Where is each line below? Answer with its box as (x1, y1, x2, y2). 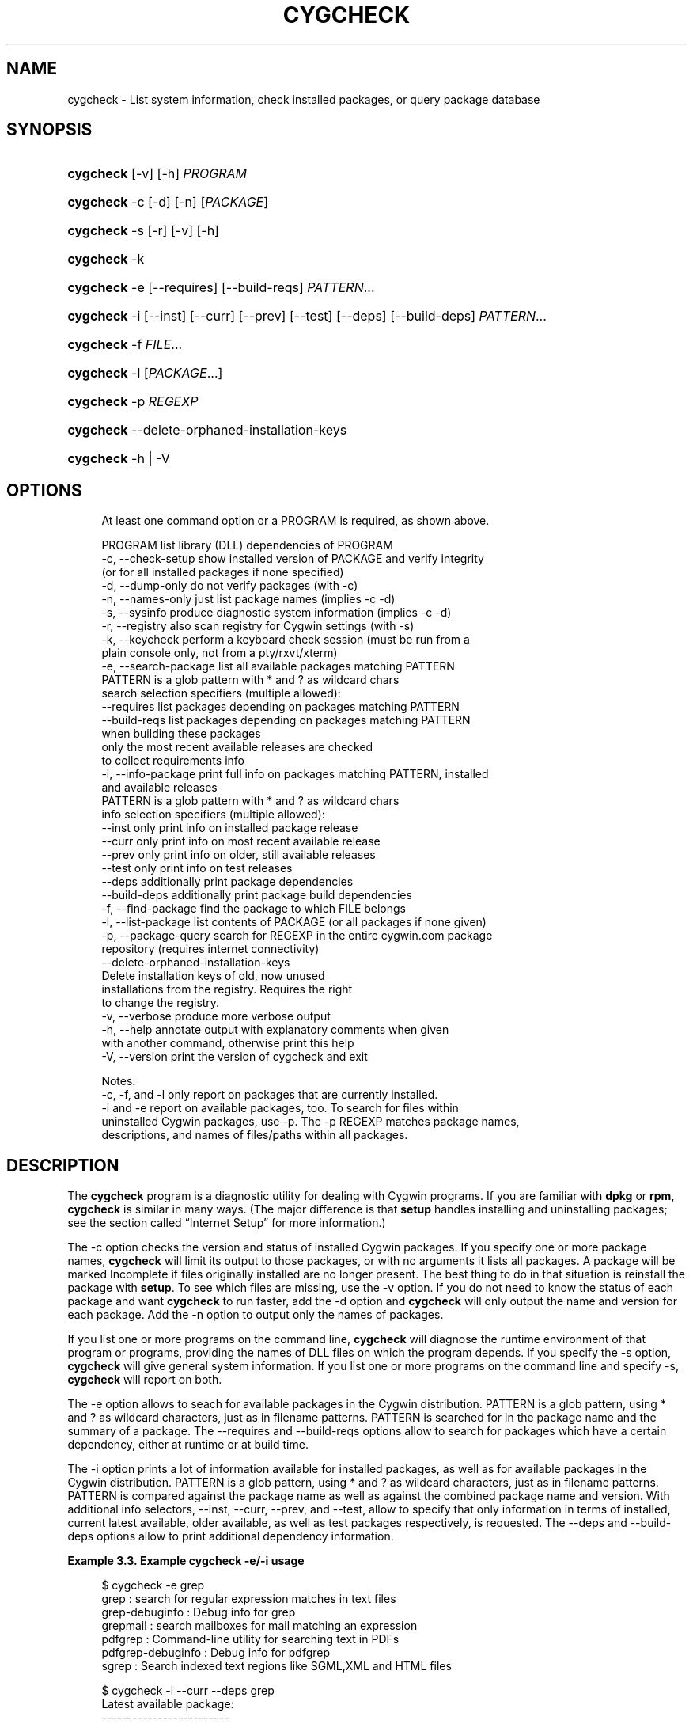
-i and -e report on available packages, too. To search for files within (101, 1101, 459, 1115)
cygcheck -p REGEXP (67, 393, 199, 410)
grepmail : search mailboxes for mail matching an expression (101, 1619, 418, 1633)
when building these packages (101, 727, 261, 741)
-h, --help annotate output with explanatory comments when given (101, 1023, 449, 1037)
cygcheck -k (67, 251, 145, 268)
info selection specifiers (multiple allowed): (101, 807, 325, 822)
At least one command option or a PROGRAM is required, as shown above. (101, 514, 490, 528)
